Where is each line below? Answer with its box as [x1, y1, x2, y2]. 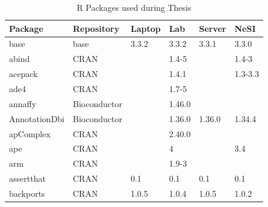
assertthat [9, 172, 46, 185]
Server [199, 22, 226, 34]
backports [9, 187, 45, 199]
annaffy [9, 97, 37, 110]
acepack [9, 67, 38, 80]
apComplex [9, 127, 51, 140]
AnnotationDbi [9, 112, 65, 125]
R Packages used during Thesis [76, 1, 192, 13]
